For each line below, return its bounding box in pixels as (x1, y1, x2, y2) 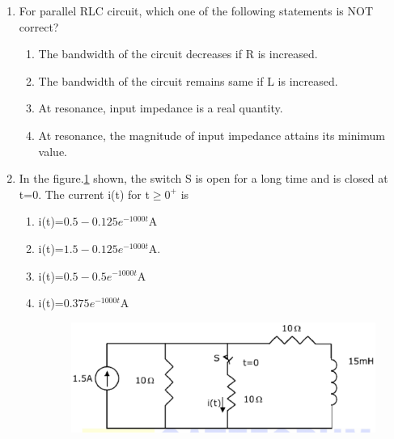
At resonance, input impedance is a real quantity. (38, 99, 283, 116)
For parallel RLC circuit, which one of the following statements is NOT (19, 2, 374, 19)
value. (38, 142, 67, 159)
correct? (19, 18, 59, 35)
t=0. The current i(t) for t (19, 185, 150, 202)
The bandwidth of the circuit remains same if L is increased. (38, 72, 338, 89)
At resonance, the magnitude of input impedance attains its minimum (38, 126, 386, 143)
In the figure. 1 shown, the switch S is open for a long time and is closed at (19, 170, 388, 187)
